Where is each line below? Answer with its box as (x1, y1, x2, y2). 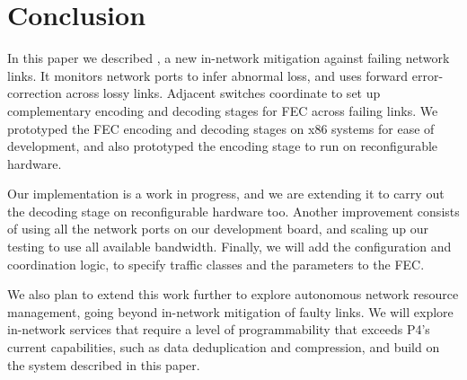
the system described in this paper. (7, 355, 200, 374)
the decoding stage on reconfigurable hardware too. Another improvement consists (7, 201, 460, 220)
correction (7, 84, 62, 102)
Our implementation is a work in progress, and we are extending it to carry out (7, 184, 445, 203)
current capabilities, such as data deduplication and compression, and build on (7, 338, 440, 357)
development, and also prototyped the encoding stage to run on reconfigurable (7, 137, 438, 155)
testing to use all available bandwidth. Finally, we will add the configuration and (7, 237, 452, 256)
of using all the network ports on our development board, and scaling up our (7, 219, 429, 238)
